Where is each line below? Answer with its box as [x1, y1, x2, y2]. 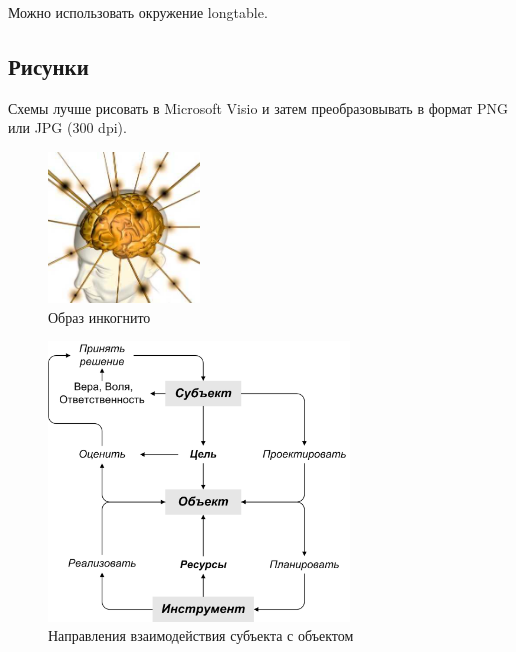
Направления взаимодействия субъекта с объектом [48, 625, 354, 646]
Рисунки [8, 50, 89, 81]
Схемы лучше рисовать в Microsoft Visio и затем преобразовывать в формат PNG [8, 97, 508, 118]
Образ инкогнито [48, 306, 151, 327]
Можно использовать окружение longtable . [8, 2, 268, 22]
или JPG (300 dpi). [8, 117, 127, 138]
